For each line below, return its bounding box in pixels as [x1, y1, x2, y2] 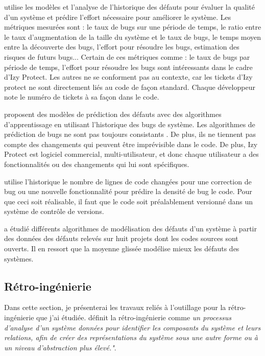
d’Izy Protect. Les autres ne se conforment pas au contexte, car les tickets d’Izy [4, 72, 253, 82]
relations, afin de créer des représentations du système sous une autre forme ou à [4, 332, 258, 343]
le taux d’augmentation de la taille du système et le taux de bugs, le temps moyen [4, 31, 261, 42]
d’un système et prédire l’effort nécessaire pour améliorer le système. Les [4, 11, 231, 22]
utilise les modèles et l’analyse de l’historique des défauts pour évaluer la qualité [4, 2, 255, 12]
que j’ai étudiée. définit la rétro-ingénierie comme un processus [36, 312, 231, 323]
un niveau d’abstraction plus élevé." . [4, 342, 116, 352]
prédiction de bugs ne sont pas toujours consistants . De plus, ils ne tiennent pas [4, 129, 256, 139]
